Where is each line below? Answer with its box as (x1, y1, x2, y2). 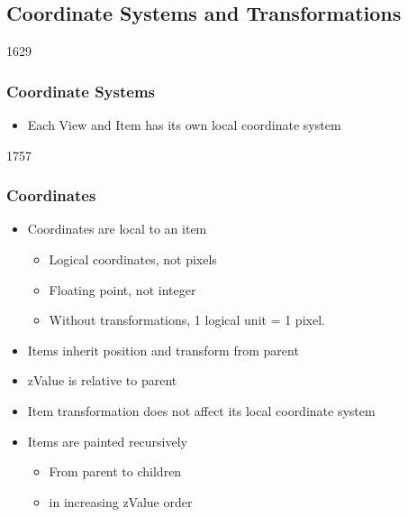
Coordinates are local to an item (27, 219, 207, 238)
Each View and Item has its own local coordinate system (27, 115, 341, 134)
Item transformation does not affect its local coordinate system (27, 401, 376, 420)
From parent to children (49, 462, 182, 481)
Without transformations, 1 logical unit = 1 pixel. (49, 310, 325, 329)
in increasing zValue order (49, 492, 193, 511)
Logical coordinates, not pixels (49, 250, 217, 269)
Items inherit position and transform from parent (27, 340, 299, 359)
